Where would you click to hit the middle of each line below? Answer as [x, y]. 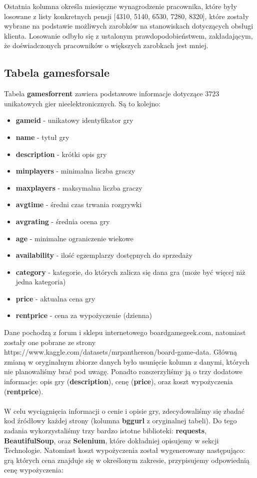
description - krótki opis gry [61, 154]
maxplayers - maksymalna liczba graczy [79, 187]
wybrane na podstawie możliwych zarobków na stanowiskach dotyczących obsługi [129, 26]
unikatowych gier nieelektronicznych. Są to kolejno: [82, 103]
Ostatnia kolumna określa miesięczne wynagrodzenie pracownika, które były [120, 6]
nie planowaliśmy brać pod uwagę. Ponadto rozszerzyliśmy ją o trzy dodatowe [123, 371]
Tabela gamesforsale [57, 72]
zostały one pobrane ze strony [50, 342]
